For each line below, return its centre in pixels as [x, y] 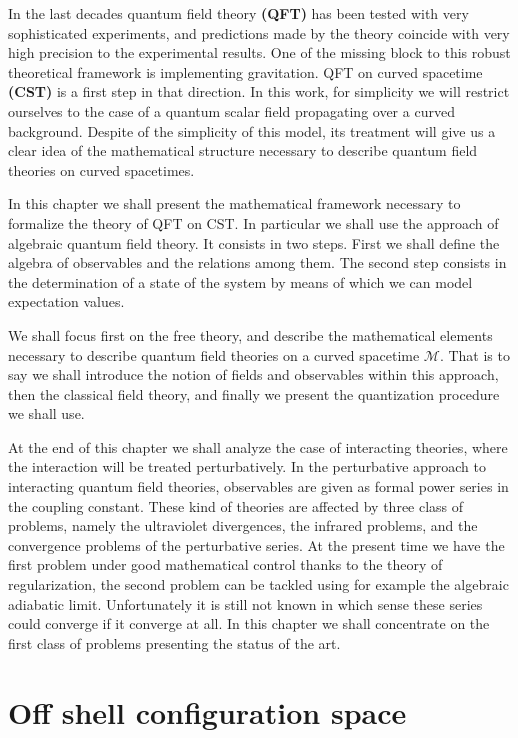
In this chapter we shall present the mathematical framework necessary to [234, 203]
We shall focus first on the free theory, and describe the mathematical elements [250, 334]
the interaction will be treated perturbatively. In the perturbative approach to [247, 466]
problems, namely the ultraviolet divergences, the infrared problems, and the [243, 525]
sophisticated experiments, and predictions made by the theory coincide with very [259, 32]
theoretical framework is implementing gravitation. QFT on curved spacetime [245, 71]
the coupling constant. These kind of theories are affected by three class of [236, 505]
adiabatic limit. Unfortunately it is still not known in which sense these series [245, 603]
